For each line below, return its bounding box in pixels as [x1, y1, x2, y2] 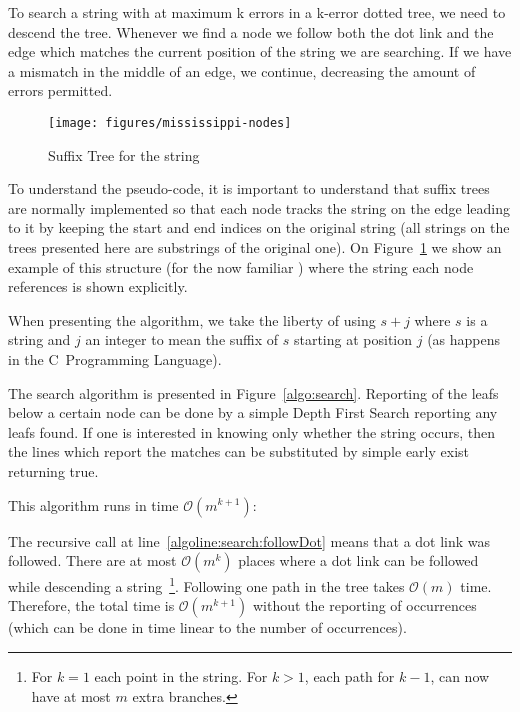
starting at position [293, 329, 413, 350]
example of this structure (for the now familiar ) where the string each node [8, 256, 474, 277]
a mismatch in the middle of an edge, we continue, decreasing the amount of [8, 60, 476, 81]
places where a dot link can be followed [238, 550, 479, 571]
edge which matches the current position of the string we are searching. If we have [8, 41, 512, 62]
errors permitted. [8, 80, 113, 101]
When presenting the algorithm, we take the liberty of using [8, 309, 376, 330]
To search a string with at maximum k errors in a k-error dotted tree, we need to [8, 2, 506, 22]
